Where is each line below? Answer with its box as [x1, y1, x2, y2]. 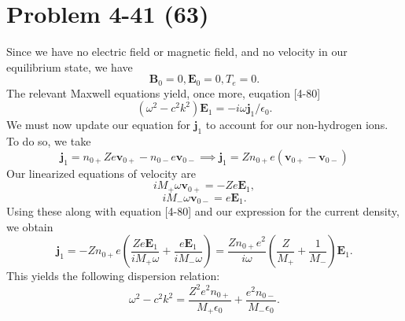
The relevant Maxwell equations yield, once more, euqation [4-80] [6, 84, 321, 101]
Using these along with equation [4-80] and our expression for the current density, [6, 203, 399, 220]
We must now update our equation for [6, 116, 190, 133]
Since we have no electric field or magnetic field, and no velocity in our [6, 43, 348, 60]
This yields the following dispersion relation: [6, 267, 220, 284]
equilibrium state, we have [6, 58, 133, 75]
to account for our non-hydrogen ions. [205, 116, 388, 133]
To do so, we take [6, 133, 91, 149]
